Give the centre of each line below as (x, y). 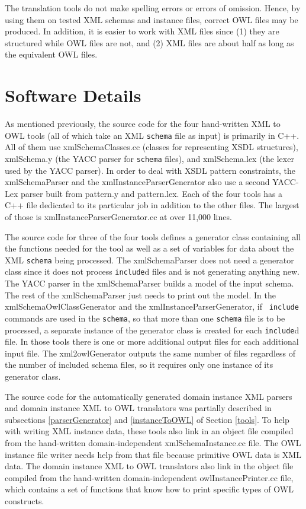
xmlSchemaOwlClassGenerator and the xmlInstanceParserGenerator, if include (152, 306)
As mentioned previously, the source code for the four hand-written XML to (143, 124)
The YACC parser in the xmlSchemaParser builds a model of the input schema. (149, 283)
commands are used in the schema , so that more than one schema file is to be (145, 318)
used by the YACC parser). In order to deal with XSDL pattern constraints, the (150, 170)
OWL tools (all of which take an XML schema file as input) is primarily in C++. (152, 135)
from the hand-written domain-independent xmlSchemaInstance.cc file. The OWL (153, 442)
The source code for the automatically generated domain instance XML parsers (149, 396)
